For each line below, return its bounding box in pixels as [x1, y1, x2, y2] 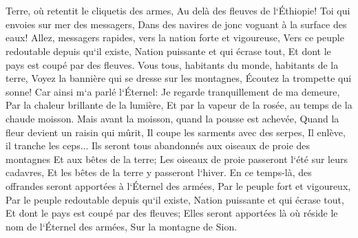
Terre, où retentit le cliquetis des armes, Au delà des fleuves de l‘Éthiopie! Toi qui [6, 3, 350, 18]
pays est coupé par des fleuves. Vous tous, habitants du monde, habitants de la [6, 57, 339, 72]
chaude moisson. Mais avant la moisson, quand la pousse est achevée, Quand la [6, 111, 339, 125]
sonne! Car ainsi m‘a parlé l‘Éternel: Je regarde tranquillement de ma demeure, [6, 84, 340, 98]
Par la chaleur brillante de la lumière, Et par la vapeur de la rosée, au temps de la [6, 98, 352, 112]
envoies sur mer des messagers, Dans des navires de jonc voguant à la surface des [6, 17, 347, 31]
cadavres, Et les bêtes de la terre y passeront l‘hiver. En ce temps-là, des [6, 165, 312, 180]
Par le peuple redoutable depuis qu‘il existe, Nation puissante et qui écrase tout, [6, 192, 344, 206]
